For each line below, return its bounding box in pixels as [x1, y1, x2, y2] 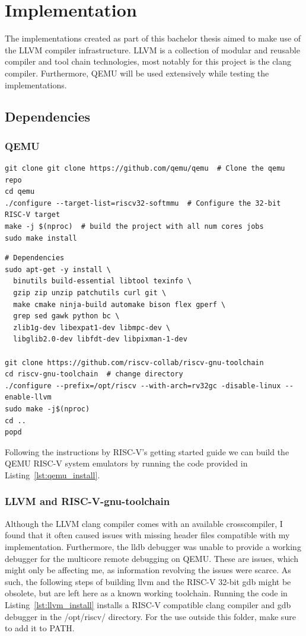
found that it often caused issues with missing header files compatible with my [5, 529, 290, 541]
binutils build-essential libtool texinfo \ [13, 277, 192, 286]
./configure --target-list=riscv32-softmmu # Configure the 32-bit [5, 199, 281, 207]
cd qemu [5, 187, 35, 196]
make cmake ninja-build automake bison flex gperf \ [13, 300, 226, 309]
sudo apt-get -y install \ [5, 265, 111, 274]
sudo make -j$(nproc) [5, 404, 90, 413]
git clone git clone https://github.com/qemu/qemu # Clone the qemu [5, 164, 285, 173]
